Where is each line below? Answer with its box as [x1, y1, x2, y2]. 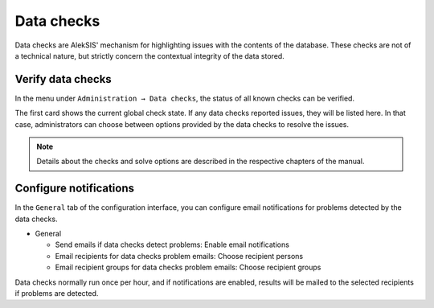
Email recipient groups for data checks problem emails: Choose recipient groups [55, 262, 321, 273]
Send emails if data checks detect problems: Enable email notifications [55, 240, 289, 249]
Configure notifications [14, 182, 134, 195]
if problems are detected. [14, 289, 99, 298]
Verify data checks [14, 72, 112, 86]
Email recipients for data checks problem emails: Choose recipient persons [55, 251, 304, 261]
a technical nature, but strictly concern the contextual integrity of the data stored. [14, 51, 285, 60]
